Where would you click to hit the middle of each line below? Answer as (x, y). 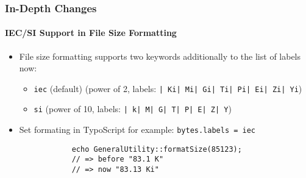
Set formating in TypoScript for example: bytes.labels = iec (137, 130)
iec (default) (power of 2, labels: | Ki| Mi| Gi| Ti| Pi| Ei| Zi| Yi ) (168, 88)
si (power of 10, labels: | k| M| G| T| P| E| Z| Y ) (133, 109)
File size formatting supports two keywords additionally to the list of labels (160, 56)
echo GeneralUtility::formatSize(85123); (157, 149)
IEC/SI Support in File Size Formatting (91, 33)
